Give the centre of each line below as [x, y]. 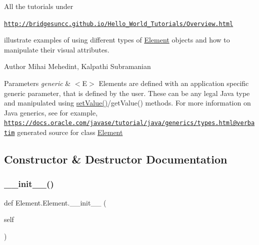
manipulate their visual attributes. [57, 49]
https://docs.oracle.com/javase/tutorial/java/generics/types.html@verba [129, 123]
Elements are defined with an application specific [174, 83]
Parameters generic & [37, 83]
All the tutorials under [39, 6]
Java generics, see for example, [51, 112]
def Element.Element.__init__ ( [55, 202]
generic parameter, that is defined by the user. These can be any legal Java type [127, 93]
